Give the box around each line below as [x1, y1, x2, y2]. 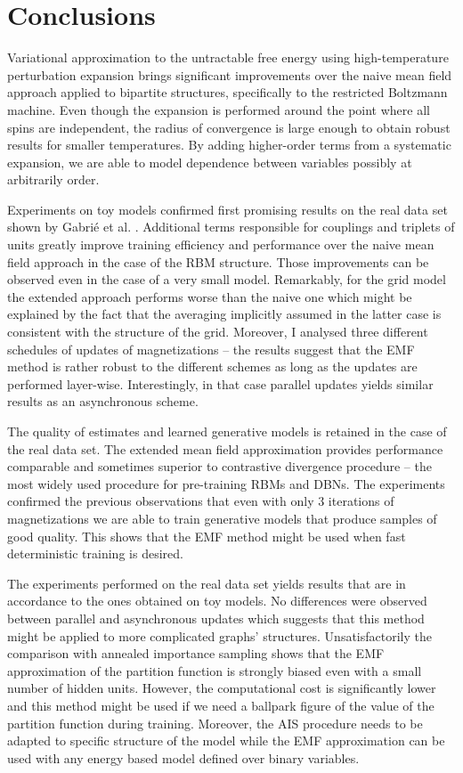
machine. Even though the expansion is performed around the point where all [7, 100, 430, 118]
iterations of [328, 492, 394, 510]
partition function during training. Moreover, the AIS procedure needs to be [7, 713, 423, 732]
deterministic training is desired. [7, 544, 183, 563]
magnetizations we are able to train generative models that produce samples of [7, 509, 437, 527]
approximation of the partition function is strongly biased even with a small [7, 661, 422, 679]
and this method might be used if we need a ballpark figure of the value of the [7, 696, 435, 714]
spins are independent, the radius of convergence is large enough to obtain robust [7, 118, 451, 136]
